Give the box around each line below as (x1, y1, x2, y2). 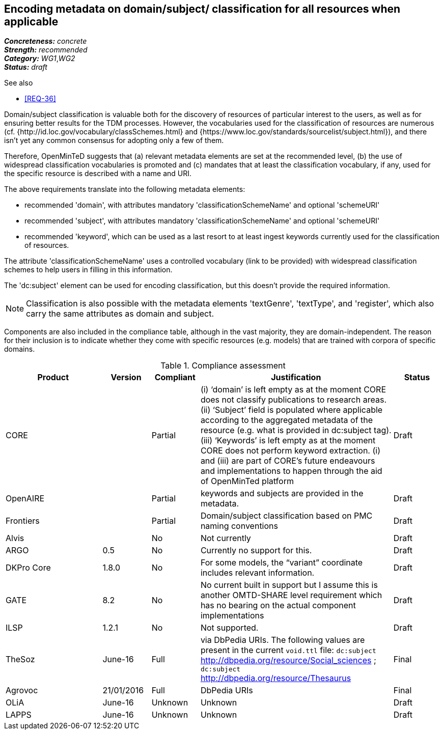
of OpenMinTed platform (200, 476, 294, 487)
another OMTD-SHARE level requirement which (200, 590, 382, 601)
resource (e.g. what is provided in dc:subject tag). (200, 425, 392, 436)
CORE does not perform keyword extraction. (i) (200, 445, 380, 456)
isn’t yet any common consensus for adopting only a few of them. (4, 136, 224, 145)
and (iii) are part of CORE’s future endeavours (200, 456, 375, 466)
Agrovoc (6, 685, 38, 696)
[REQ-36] (24, 94, 56, 103)
